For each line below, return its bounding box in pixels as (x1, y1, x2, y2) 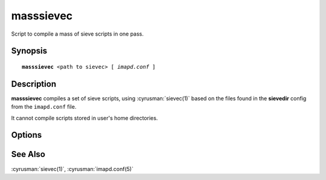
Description (11, 79, 57, 89)
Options (11, 130, 42, 140)
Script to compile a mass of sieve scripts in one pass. (11, 30, 144, 37)
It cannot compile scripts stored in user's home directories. (11, 114, 158, 121)
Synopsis (11, 46, 48, 56)
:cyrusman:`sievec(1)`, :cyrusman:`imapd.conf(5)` (11, 165, 134, 172)
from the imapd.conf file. (11, 103, 77, 111)
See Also (11, 149, 45, 159)
